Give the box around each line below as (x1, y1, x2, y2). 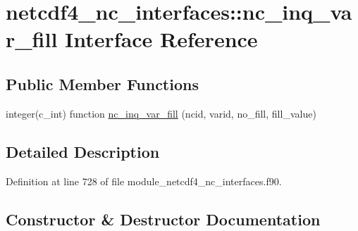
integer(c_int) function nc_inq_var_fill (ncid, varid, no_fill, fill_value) (6, 106, 316, 120)
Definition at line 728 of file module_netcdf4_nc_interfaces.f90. (6, 173, 282, 188)
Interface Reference (65, 25, 258, 54)
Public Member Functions (6, 73, 199, 94)
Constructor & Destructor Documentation (6, 208, 321, 230)
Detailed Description (6, 140, 160, 162)
